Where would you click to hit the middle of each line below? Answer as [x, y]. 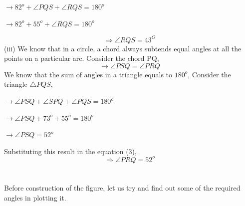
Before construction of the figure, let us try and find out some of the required [122, 188]
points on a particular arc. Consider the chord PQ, [82, 58]
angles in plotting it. [35, 197]
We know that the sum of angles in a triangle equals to [88, 74]
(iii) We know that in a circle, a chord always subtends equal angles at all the [123, 48]
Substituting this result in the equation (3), [70, 151]
